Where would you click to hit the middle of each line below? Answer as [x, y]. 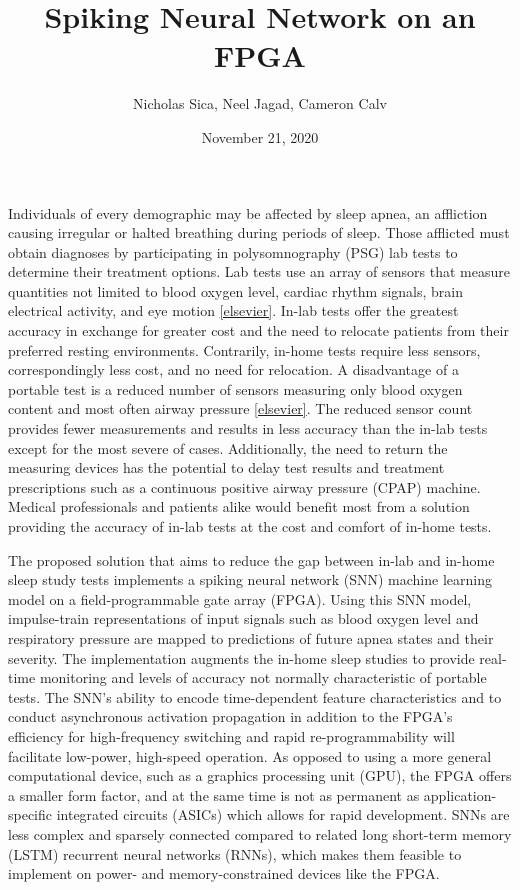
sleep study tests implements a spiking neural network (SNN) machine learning [250, 579]
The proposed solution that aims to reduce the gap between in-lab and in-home [251, 559]
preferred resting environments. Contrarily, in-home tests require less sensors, [244, 349]
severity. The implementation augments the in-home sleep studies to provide [241, 657]
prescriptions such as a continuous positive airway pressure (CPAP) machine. [244, 486]
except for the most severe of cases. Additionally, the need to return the [228, 447]
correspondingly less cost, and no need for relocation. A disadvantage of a [233, 369]
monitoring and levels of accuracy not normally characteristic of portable [263, 677]
